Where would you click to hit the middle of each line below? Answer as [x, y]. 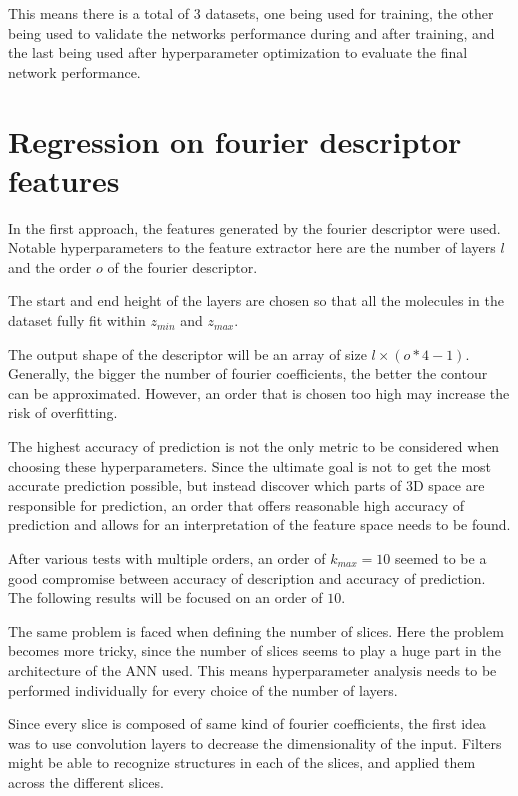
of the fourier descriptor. [182, 266]
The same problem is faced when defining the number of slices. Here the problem [256, 630]
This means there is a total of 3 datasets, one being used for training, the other [251, 13]
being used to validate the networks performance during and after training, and [251, 32]
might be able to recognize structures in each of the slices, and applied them [242, 762]
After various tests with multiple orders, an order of [167, 558]
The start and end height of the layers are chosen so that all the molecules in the [256, 300]
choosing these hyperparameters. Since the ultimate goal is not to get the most [250, 465]
